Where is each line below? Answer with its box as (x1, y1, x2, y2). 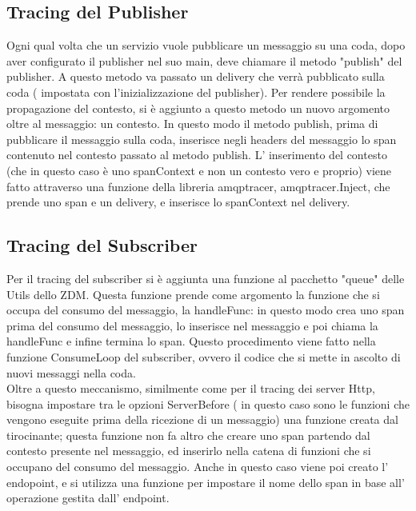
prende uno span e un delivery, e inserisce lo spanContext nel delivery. (6, 194, 350, 210)
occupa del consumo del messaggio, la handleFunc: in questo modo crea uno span (6, 301, 405, 318)
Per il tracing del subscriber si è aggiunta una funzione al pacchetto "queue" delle (6, 269, 405, 286)
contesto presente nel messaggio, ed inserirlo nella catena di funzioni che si (6, 442, 371, 459)
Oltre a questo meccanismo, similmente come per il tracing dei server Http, (6, 380, 375, 397)
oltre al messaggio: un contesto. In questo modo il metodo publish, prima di (6, 115, 378, 132)
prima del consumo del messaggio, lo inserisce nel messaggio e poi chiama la (6, 317, 378, 333)
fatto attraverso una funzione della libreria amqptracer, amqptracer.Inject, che (6, 178, 390, 194)
